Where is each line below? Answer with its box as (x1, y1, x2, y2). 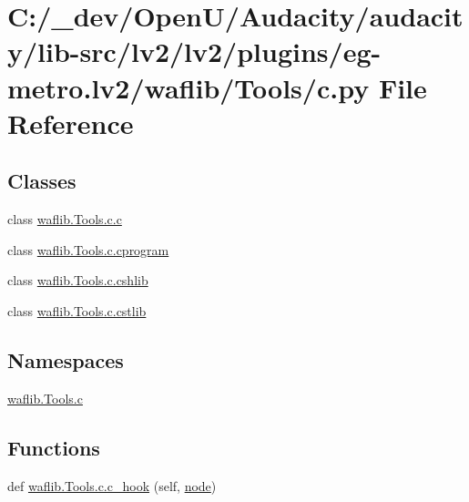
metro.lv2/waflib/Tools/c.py (7, 68, 370, 106)
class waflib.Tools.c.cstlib (7, 301, 147, 320)
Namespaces (7, 345, 124, 374)
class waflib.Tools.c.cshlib (7, 271, 148, 290)
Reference (7, 104, 134, 141)
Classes (7, 167, 76, 195)
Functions (7, 433, 100, 461)
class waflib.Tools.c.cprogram (7, 240, 169, 259)
